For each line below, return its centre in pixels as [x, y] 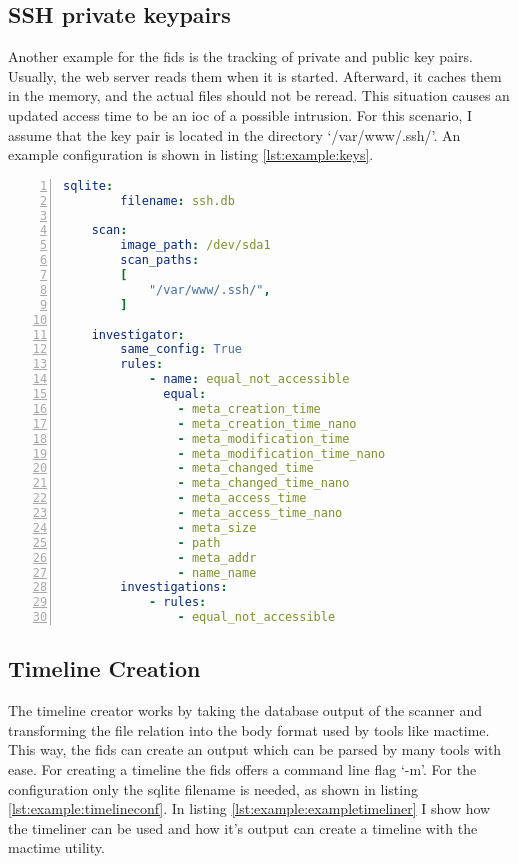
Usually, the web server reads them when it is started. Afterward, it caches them [255, 75]
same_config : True [181, 349]
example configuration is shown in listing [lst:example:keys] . [191, 154]
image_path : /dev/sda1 [195, 245]
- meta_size [217, 527]
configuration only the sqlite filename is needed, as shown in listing [213, 788]
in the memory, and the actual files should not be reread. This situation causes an [259, 95]
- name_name [217, 572]
